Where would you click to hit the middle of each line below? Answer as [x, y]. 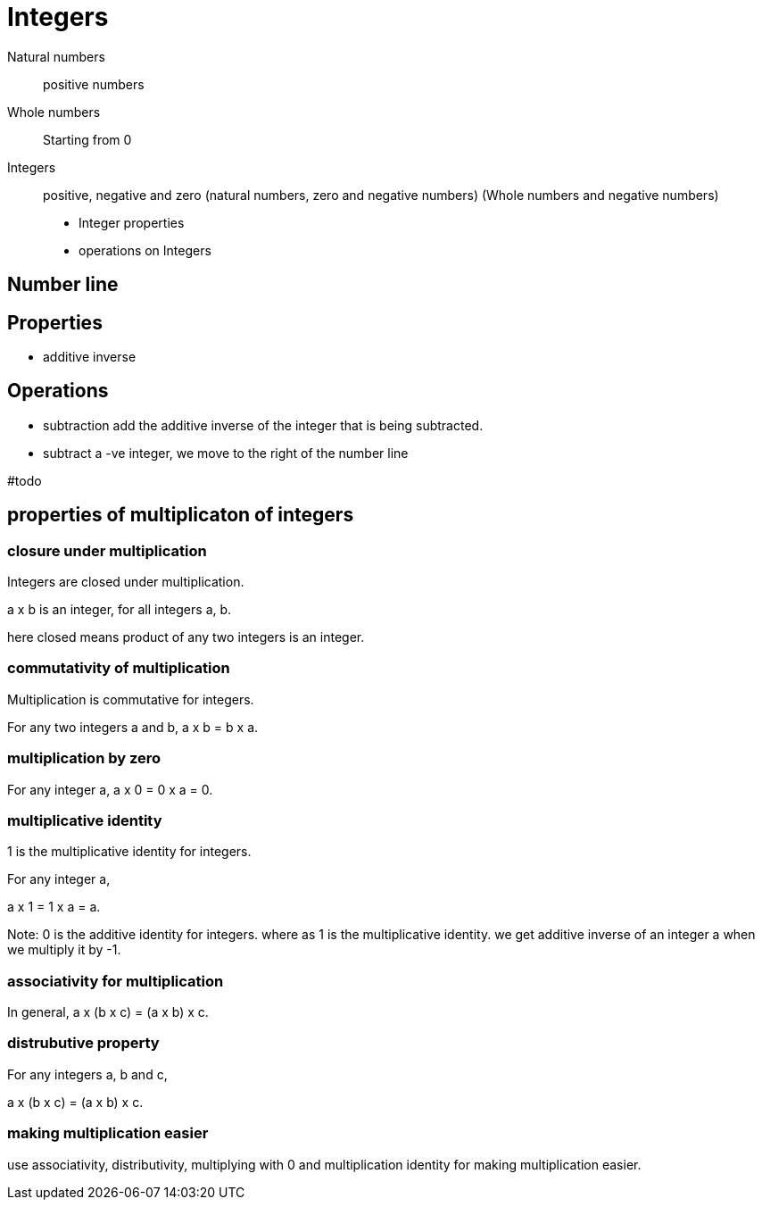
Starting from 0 [87, 139]
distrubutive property [83, 1043]
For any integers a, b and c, [87, 1074]
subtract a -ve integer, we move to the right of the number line [226, 453]
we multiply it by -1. [64, 950]
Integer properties [132, 222]
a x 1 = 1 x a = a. [54, 907]
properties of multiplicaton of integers [181, 515]
